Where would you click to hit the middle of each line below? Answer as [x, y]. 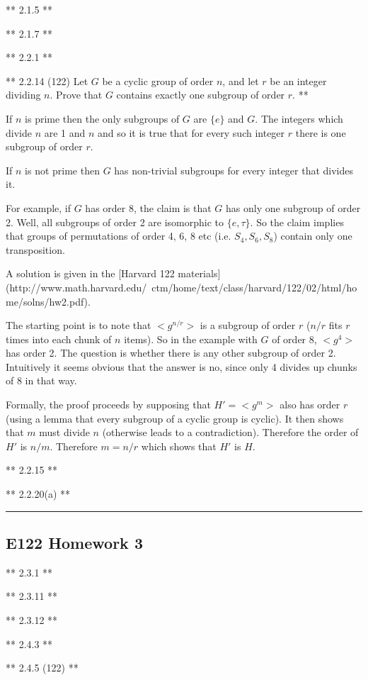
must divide [64, 432]
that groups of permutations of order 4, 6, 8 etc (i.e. [119, 236]
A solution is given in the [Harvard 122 [90, 273]
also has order [310, 405]
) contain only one [313, 236]
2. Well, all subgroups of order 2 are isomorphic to [115, 222]
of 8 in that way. [41, 380]
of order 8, [294, 339]
